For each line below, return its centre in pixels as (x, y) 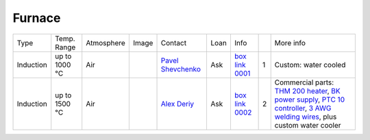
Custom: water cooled (310, 65)
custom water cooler (308, 125)
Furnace (37, 18)
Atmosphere (106, 43)
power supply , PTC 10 (310, 100)
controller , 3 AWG (303, 108)
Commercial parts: (304, 82)
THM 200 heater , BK (307, 91)
